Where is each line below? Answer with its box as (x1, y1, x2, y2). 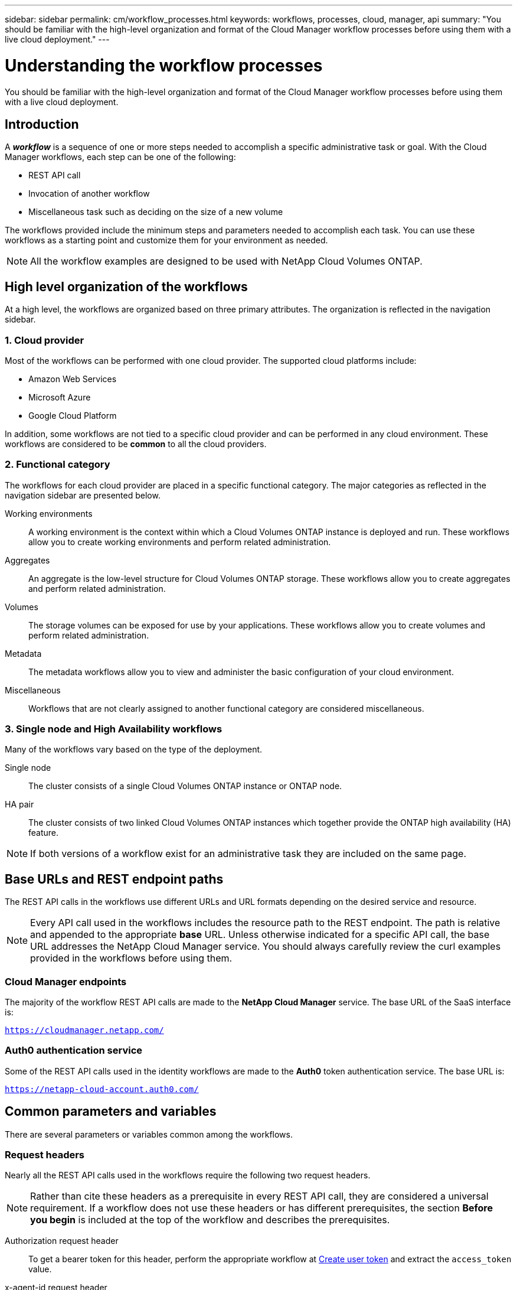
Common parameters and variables (5, 1104, 217, 1119)
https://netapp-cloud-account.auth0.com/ (5, 1084, 199, 1094)
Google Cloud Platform (28, 410, 117, 421)
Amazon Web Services (28, 373, 117, 384)
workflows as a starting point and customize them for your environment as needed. (5, 235, 328, 246)
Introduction (5, 116, 79, 132)
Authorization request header (5, 1236, 119, 1246)
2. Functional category (5, 458, 110, 471)
